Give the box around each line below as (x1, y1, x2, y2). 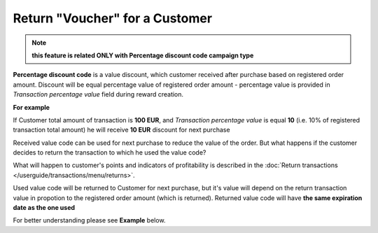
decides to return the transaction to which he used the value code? (13, 148, 206, 157)
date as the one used (13, 204, 76, 212)
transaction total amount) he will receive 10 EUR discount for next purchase (13, 126, 230, 134)
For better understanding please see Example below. (13, 216, 166, 225)
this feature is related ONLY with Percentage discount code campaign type (31, 51, 254, 59)
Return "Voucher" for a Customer (13, 10, 213, 26)
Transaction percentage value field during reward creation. (13, 90, 184, 99)
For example (13, 103, 50, 111)
